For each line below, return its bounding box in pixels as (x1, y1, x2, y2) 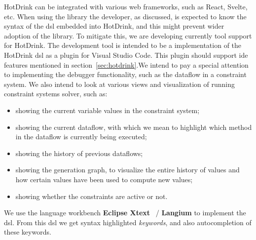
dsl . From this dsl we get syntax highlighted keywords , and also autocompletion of (4, 217, 252, 227)
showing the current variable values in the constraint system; (15, 105, 200, 115)
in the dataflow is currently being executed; (15, 131, 147, 142)
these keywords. (4, 227, 51, 237)
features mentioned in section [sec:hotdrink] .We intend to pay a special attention (4, 59, 249, 70)
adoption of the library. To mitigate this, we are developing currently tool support (4, 30, 252, 40)
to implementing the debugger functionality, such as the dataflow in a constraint (4, 69, 247, 80)
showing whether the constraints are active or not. (15, 191, 168, 201)
